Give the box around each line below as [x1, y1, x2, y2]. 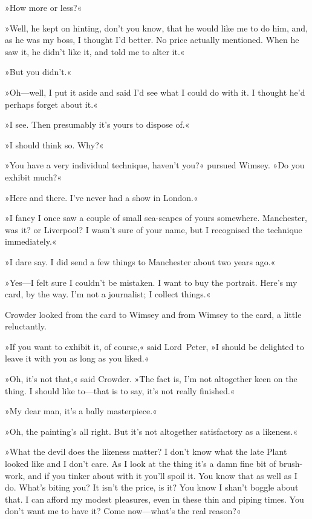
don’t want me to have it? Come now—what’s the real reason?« [5, 504, 241, 517]
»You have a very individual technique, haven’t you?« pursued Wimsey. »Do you [5, 159, 305, 171]
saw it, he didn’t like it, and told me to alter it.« [5, 45, 185, 58]
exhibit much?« [5, 170, 62, 183]
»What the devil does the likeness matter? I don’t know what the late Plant [5, 445, 287, 458]
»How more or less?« [5, 1, 82, 13]
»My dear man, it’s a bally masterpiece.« [5, 405, 157, 417]
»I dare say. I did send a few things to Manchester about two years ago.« [5, 255, 276, 268]
